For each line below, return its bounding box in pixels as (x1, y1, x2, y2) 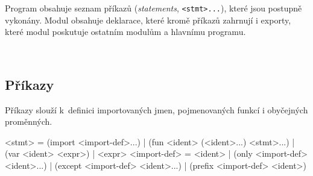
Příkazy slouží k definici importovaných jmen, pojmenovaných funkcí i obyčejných (5, 103, 308, 116)
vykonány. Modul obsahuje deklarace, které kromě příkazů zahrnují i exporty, (5, 13, 291, 26)
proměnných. (5, 115, 52, 128)
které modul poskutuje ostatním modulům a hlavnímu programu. (5, 25, 246, 38)
